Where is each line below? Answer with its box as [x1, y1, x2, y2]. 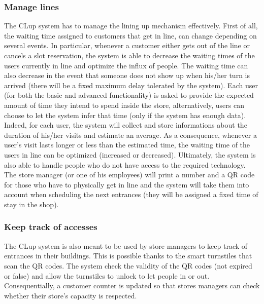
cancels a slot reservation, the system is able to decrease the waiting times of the [4, 50, 255, 60]
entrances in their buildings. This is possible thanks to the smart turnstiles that [4, 250, 252, 261]
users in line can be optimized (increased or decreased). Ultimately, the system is [4, 149, 256, 160]
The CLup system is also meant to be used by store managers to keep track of [4, 240, 248, 251]
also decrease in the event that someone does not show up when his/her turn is [4, 70, 250, 81]
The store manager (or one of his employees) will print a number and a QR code [4, 169, 255, 180]
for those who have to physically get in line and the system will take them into [4, 179, 249, 189]
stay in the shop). [4, 199, 59, 209]
